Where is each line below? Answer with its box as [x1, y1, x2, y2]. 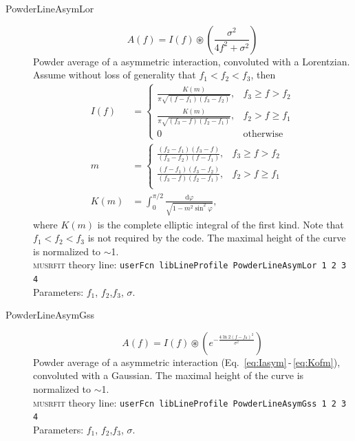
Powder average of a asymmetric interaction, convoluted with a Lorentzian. [33, 54, 350, 68]
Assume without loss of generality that [33, 67, 196, 82]
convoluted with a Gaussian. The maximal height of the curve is [33, 368, 304, 383]
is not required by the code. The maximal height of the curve [87, 230, 346, 245]
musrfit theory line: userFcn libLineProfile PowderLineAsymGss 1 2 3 [33, 395, 347, 409]
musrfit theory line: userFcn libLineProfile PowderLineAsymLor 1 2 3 [33, 257, 347, 272]
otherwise [243, 129, 283, 140]
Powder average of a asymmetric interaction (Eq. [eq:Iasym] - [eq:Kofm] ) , [33, 354, 341, 369]
